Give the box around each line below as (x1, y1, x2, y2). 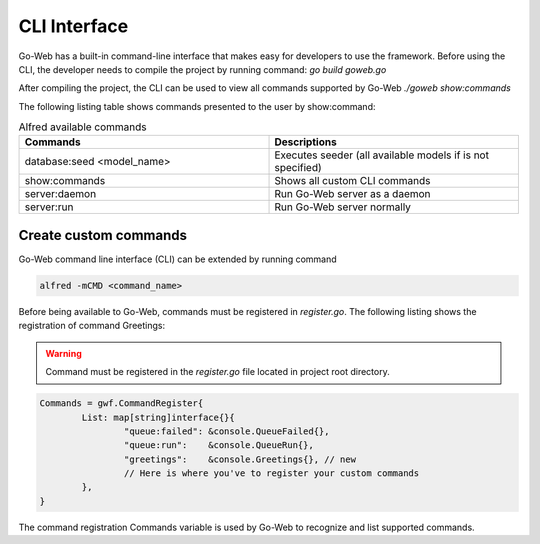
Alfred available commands (18, 120, 147, 134)
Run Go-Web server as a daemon (274, 187, 431, 201)
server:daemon (24, 187, 97, 201)
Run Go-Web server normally (274, 200, 412, 214)
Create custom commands (18, 226, 187, 244)
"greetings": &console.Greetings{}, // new (123, 453, 357, 465)
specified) (274, 161, 322, 175)
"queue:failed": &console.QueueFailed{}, (123, 425, 330, 437)
